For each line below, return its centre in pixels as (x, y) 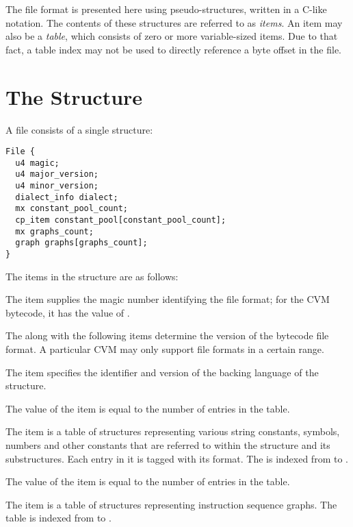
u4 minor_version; (57, 186)
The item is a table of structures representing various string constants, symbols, (173, 431)
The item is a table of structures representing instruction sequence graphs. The (171, 504)
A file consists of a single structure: (79, 129)
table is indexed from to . (58, 518)
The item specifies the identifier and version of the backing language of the (162, 372)
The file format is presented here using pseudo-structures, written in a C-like (166, 9)
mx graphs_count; (54, 231)
